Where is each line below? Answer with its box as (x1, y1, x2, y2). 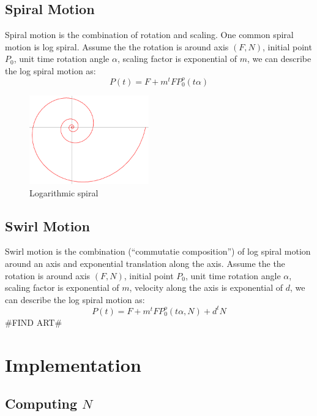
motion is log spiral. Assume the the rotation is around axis (5, 40, 229, 53)
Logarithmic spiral (29, 186, 99, 199)
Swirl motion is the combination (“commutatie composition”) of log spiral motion (5, 245, 311, 258)
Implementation (5, 352, 141, 377)
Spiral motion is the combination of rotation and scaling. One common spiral (5, 28, 294, 41)
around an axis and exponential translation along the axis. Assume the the (5, 256, 285, 269)
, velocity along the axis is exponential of (129, 281, 283, 294)
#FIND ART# (5, 315, 62, 328)
